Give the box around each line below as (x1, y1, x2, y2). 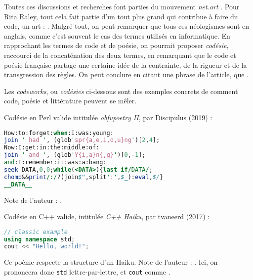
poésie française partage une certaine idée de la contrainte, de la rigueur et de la (4, 59, 247, 70)
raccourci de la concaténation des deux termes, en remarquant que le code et (4, 49, 236, 60)
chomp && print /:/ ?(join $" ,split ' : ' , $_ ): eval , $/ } (4, 173, 164, 181)
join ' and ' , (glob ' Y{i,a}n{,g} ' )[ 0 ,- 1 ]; (4, 151, 146, 159)
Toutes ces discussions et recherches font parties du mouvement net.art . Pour (4, 1, 240, 11)
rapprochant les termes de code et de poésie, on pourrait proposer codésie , (4, 40, 229, 50)
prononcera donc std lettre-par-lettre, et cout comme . (4, 266, 170, 277)
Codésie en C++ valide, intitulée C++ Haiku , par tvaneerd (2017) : (4, 211, 210, 222)
